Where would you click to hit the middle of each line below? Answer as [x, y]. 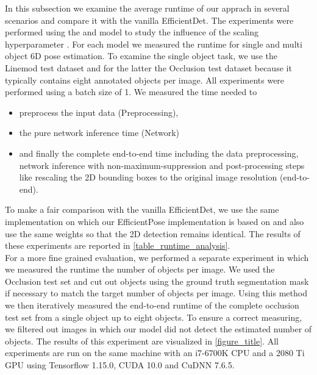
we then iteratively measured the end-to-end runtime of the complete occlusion [152, 305]
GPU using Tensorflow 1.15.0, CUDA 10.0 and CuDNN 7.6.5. [120, 365]
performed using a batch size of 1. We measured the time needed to [131, 92]
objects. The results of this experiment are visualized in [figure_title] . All [142, 341]
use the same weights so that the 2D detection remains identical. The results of [153, 233]
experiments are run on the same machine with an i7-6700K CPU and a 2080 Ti [155, 353]
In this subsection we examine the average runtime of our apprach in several [147, 8]
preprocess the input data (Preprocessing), [99, 112]
